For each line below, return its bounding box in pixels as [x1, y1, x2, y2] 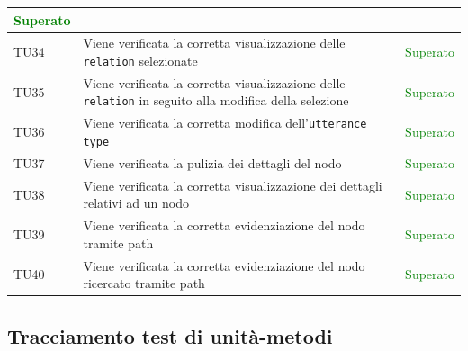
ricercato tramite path [83, 274, 205, 292]
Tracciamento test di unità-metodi [7, 321, 333, 349]
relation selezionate [83, 50, 198, 69]
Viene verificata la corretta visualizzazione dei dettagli [83, 175, 382, 194]
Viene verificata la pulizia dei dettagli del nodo [83, 153, 342, 172]
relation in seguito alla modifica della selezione [83, 91, 349, 110]
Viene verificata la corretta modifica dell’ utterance [83, 113, 367, 132]
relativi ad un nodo [83, 193, 189, 212]
